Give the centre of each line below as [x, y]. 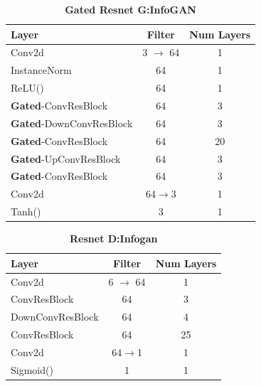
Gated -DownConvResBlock [72, 123]
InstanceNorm [41, 70]
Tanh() [26, 211]
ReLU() [27, 88]
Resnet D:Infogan [114, 238]
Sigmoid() [32, 369]
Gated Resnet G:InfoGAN [130, 9]
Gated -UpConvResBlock [66, 158]
